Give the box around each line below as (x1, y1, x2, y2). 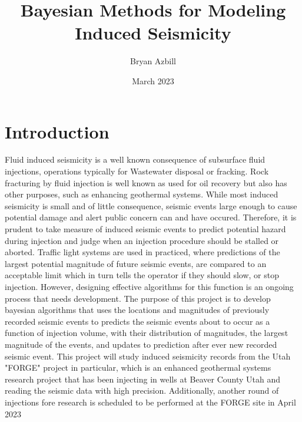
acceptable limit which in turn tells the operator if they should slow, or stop (5, 269, 279, 281)
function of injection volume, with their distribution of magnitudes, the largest (5, 327, 288, 339)
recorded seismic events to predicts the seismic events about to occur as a (5, 315, 270, 327)
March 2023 (132, 74, 174, 87)
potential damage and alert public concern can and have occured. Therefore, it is (5, 211, 297, 223)
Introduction (5, 119, 109, 143)
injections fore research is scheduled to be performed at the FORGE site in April (5, 395, 296, 408)
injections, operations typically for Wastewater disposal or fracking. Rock (5, 165, 269, 177)
